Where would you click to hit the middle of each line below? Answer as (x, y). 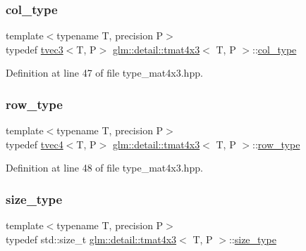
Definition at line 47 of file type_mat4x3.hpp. (104, 73)
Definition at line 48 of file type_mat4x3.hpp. (104, 168)
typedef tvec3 (35, 49)
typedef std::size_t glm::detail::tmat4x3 (91, 239)
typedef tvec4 (35, 144)
